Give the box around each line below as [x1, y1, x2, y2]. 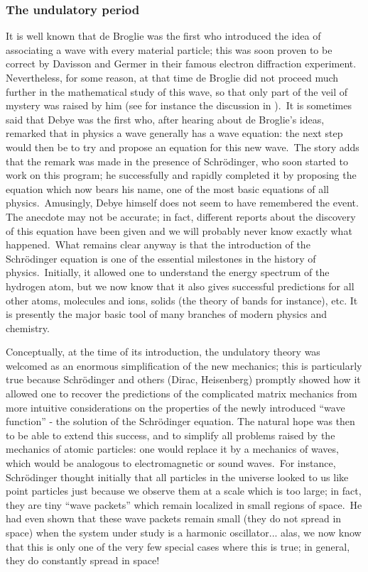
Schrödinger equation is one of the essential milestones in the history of [6, 251, 316, 265]
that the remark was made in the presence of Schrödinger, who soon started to [6, 153, 348, 168]
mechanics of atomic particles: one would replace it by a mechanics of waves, [6, 441, 339, 456]
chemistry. [6, 320, 50, 335]
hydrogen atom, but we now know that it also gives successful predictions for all [6, 278, 355, 293]
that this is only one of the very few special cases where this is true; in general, [6, 539, 350, 554]
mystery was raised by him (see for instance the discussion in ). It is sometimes [6, 98, 352, 113]
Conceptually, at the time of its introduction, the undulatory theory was [6, 344, 320, 359]
